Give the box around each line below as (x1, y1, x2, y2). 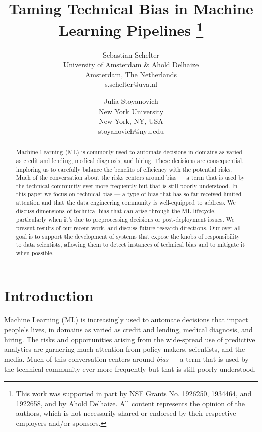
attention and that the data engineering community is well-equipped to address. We (16, 198, 236, 207)
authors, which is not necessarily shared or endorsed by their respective (16, 408, 236, 418)
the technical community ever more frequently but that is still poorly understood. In (16, 181, 238, 190)
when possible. (16, 249, 54, 257)
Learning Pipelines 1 (58, 18, 204, 40)
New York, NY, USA (99, 116, 163, 126)
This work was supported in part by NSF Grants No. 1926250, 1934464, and (16, 388, 252, 399)
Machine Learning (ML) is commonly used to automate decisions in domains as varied (16, 148, 242, 156)
